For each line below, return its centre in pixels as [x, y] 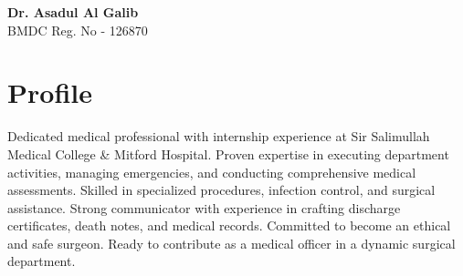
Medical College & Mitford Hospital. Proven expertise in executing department [228, 153]
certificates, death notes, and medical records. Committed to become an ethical [229, 225]
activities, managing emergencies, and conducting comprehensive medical [212, 172]
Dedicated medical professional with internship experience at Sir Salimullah [219, 136]
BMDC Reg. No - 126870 [78, 30]
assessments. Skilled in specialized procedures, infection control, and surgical [221, 190]
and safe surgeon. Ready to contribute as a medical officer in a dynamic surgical [231, 243]
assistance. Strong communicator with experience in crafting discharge [204, 207]
